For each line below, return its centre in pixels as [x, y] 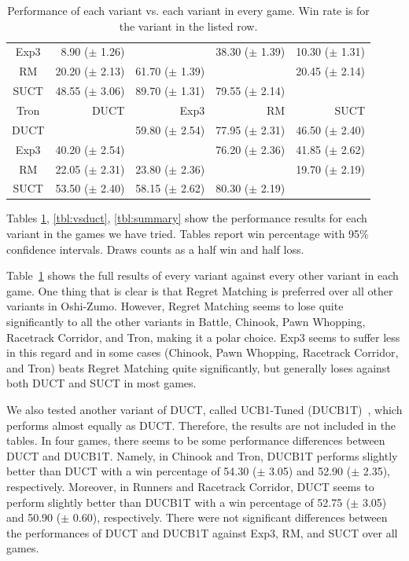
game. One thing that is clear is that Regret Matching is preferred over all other [200, 290]
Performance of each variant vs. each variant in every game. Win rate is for [188, 10]
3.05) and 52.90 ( [310, 471]
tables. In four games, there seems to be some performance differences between [196, 440]
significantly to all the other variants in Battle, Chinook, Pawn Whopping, [186, 321]
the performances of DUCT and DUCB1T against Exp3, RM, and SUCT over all [202, 532]
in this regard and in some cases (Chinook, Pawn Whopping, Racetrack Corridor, [203, 352]
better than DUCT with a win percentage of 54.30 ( [132, 471]
